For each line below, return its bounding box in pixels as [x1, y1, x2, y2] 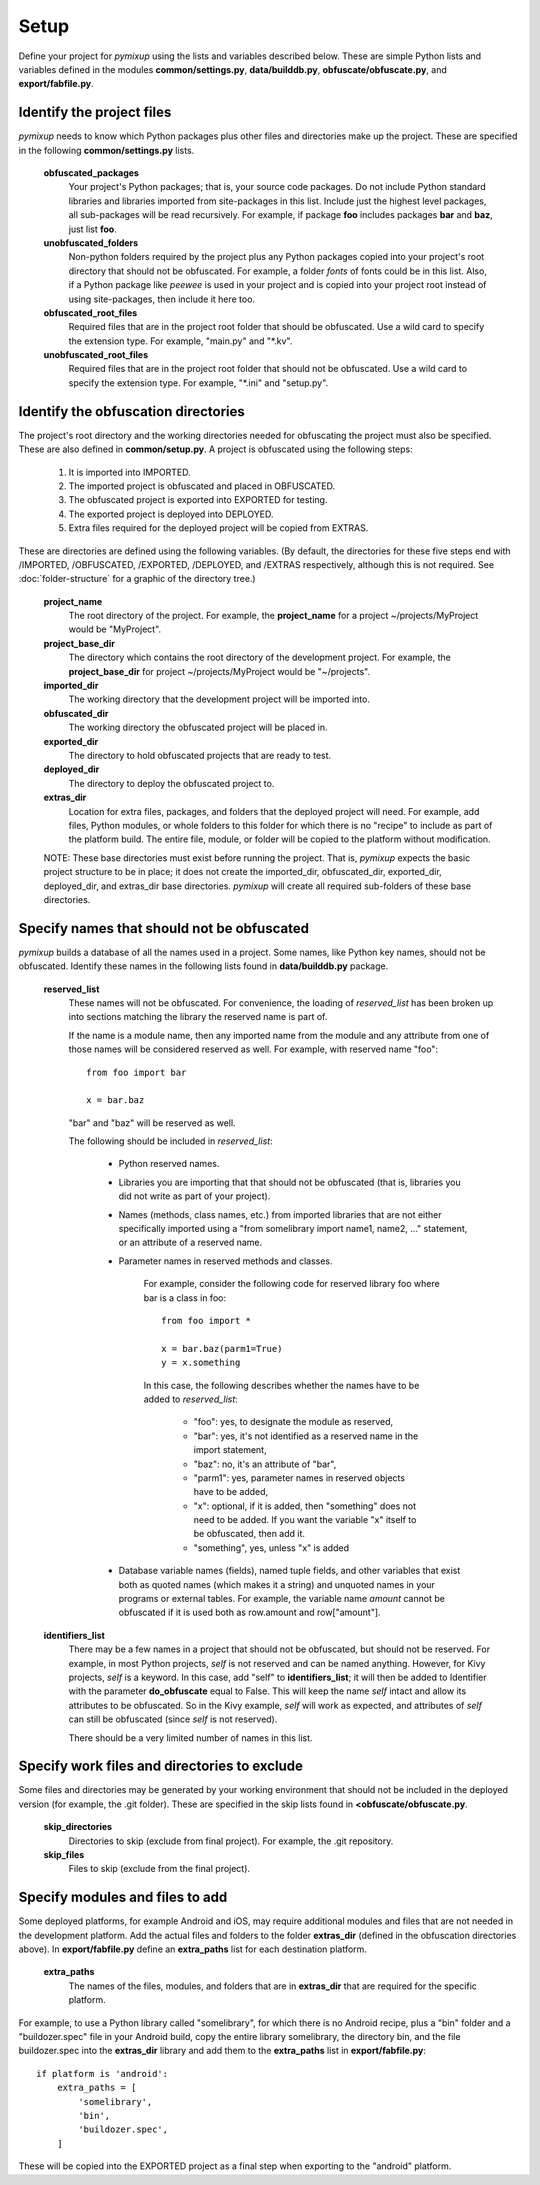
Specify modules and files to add [18, 1889, 228, 1906]
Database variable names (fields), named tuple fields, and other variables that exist [118, 1565, 461, 1577]
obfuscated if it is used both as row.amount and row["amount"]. [118, 1606, 381, 1619]
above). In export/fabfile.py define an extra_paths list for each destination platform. [18, 1943, 367, 1955]
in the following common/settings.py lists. [18, 144, 195, 156]
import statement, [193, 1444, 267, 1456]
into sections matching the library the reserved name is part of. [68, 1011, 328, 1023]
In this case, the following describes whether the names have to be [143, 1379, 420, 1391]
